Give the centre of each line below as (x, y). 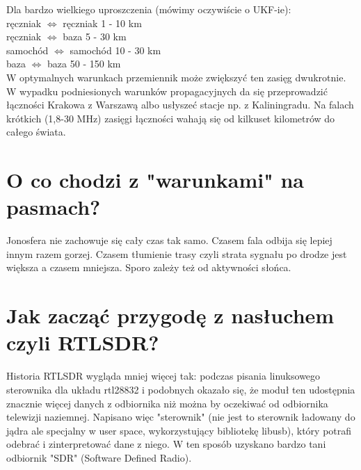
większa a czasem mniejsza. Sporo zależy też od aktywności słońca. (149, 267)
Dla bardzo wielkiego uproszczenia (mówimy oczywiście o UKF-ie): (149, 9)
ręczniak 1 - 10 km (102, 23)
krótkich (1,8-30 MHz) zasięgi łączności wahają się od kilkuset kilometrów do (171, 118)
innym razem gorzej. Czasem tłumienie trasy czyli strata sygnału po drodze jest (177, 253)
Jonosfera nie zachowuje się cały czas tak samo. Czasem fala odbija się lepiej (169, 240)
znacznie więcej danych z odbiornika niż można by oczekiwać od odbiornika (167, 403)
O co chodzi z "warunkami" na (155, 180)
